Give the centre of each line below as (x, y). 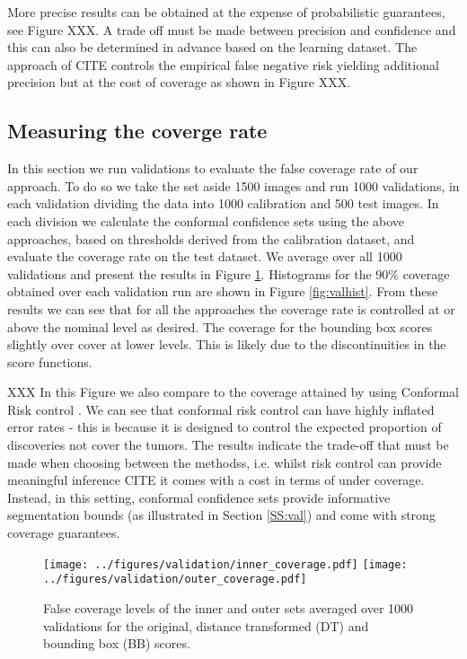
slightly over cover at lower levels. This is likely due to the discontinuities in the (227, 344)
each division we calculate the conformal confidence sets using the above (206, 220)
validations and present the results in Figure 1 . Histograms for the (189, 273)
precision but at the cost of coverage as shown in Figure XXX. (179, 82)
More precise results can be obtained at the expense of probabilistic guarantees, (226, 12)
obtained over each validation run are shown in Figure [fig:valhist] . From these (223, 291)
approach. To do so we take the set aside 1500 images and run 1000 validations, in (233, 185)
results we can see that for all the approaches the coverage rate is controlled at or (231, 308)
